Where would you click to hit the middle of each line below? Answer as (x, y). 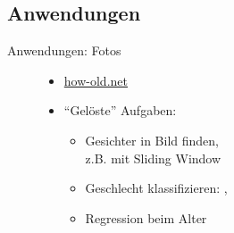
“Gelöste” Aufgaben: (120, 110)
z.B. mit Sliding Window (153, 158)
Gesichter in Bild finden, (152, 140)
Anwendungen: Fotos (64, 50)
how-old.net (96, 80)
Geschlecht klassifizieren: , (156, 188)
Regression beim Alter (146, 217)
